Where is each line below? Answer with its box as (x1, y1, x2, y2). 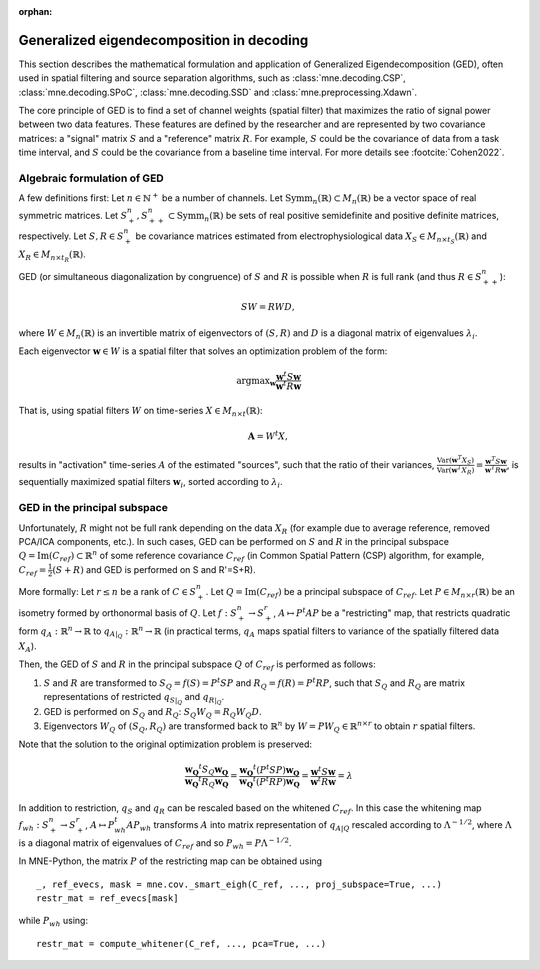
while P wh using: (18, 915, 89, 929)
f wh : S (18, 819, 49, 833)
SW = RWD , (240, 301, 295, 312)
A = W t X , (247, 429, 289, 442)
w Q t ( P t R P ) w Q (238, 774, 300, 790)
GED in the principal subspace (18, 501, 169, 515)
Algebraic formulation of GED (18, 171, 164, 185)
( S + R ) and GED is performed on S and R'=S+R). (51, 563, 256, 575)
